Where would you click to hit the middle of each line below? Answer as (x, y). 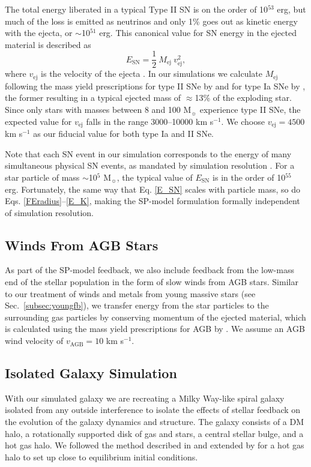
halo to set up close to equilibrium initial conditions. (101, 456)
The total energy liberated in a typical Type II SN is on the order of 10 (137, 9)
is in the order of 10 (249, 177)
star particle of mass (42, 177)
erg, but (291, 9)
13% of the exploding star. (243, 98)
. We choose (243, 121)
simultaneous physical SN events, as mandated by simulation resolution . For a (150, 165)
